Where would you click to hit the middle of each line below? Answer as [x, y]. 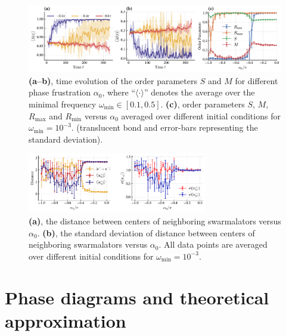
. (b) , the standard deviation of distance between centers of [146, 232]
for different [257, 80]
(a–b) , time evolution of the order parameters [113, 80]
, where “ [119, 92]
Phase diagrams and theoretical [137, 297]
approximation [66, 320]
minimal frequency [63, 104]
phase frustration [60, 92]
